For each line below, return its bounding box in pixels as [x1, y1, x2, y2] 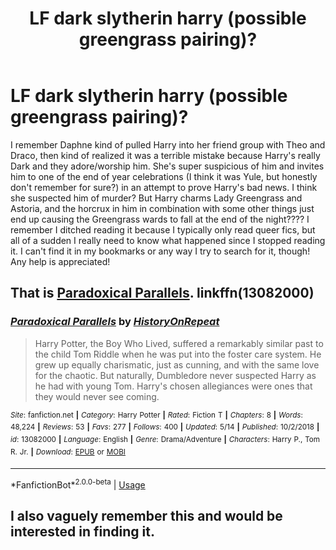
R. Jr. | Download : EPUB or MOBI [10, 447, 126, 457]
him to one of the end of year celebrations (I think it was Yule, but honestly [10, 170, 318, 182]
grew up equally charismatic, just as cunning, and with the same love [34, 358, 320, 371]
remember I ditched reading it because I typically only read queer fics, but [10, 223, 316, 236]
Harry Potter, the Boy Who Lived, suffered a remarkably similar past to [34, 337, 324, 349]
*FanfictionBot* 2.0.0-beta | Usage [10, 477, 146, 491]
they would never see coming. [34, 390, 160, 402]
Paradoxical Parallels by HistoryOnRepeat [10, 315, 220, 329]
